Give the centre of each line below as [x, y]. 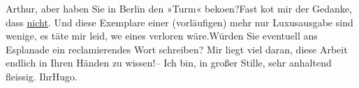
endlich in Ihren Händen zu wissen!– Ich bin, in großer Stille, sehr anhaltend [169, 63]
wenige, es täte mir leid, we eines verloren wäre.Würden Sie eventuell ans [162, 36]
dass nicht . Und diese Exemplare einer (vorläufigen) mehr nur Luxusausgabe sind [179, 22]
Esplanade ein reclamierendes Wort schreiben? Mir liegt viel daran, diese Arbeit [177, 49]
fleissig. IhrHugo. [42, 76]
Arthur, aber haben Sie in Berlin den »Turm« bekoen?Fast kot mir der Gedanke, [179, 8]
